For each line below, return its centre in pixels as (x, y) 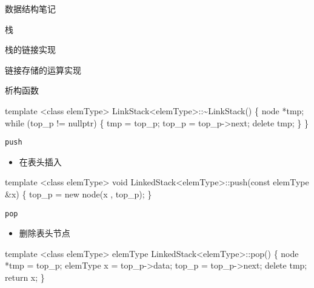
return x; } (25, 277)
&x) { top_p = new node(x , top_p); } (78, 194)
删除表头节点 (45, 233)
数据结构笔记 (30, 9)
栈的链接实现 (30, 50)
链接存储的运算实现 (43, 70)
